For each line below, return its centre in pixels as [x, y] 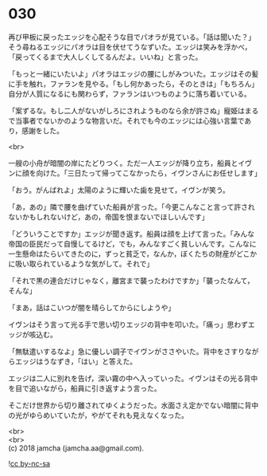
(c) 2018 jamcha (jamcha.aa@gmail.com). [76, 448]
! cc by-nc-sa [29, 463]
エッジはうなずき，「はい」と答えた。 [76, 361]
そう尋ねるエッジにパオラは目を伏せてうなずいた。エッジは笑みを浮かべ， [130, 47]
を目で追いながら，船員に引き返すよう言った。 [85, 388]
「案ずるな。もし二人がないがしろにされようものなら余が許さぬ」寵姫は [126, 110]
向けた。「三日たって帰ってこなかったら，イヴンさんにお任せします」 [149, 173]
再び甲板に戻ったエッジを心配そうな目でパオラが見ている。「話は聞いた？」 [132, 37]
